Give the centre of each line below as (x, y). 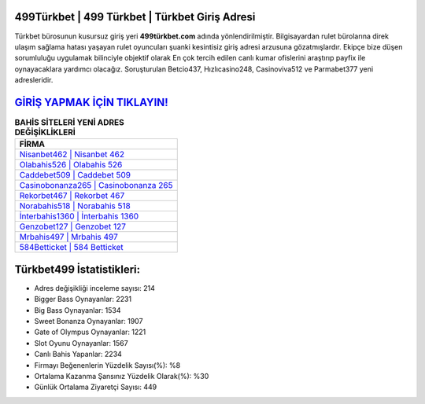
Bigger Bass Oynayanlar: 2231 (83, 299)
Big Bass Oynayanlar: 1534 (78, 310)
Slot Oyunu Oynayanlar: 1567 (81, 343)
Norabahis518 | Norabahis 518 (75, 206)
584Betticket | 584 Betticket (71, 248)
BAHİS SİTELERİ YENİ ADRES (70, 123)
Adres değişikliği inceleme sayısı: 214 (94, 288)
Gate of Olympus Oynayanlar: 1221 (90, 332)
